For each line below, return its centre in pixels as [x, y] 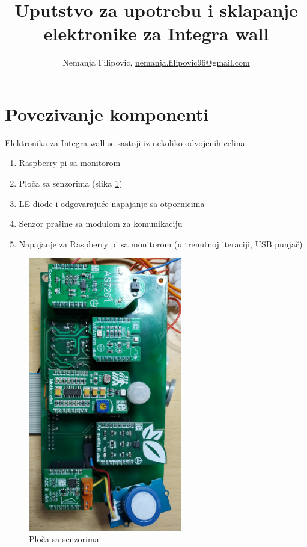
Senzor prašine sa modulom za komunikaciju [101, 224]
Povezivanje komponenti [107, 113]
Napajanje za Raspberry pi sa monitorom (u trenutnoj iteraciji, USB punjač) [161, 243]
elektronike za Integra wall [156, 33]
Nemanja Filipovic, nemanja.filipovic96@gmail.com [156, 62]
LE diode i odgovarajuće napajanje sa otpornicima [112, 203]
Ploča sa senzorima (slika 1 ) [71, 183]
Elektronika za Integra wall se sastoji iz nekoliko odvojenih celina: [126, 142]
